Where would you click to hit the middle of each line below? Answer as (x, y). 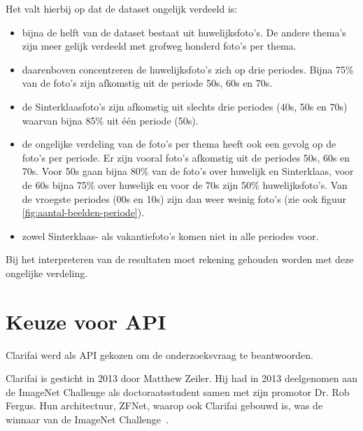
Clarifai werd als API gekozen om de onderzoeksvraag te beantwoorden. (159, 354)
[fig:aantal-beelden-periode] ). (83, 212)
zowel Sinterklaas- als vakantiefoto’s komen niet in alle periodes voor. (170, 235)
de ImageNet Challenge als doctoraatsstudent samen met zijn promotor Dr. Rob (178, 391)
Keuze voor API (86, 321)
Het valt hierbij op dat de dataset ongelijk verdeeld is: (122, 8)
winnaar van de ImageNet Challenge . (87, 419)
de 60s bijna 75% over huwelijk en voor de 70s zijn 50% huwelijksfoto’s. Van (185, 184)
